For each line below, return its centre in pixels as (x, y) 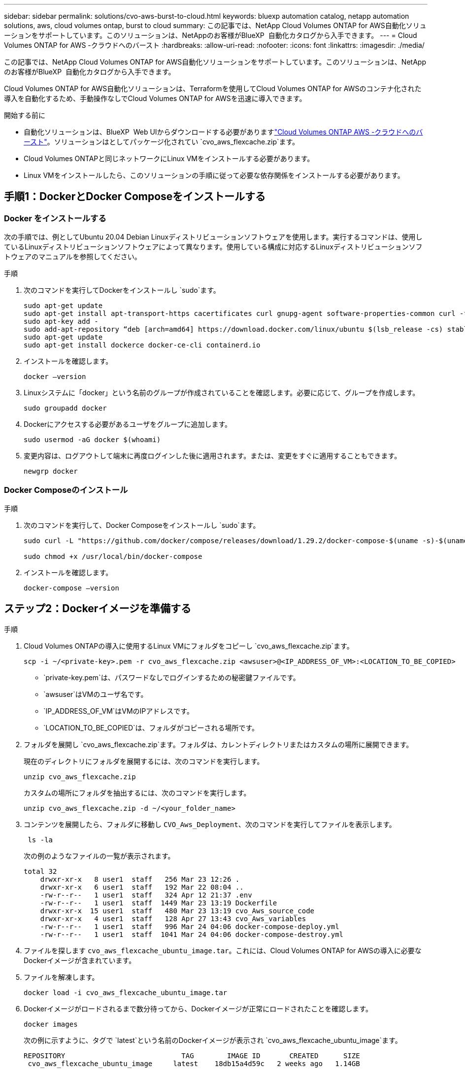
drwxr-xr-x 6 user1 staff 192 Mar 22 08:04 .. (142, 887)
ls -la (40, 840)
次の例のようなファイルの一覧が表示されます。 (99, 856)
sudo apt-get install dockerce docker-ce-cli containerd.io (142, 345)
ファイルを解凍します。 (61, 977)
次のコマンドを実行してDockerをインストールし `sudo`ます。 (122, 290)
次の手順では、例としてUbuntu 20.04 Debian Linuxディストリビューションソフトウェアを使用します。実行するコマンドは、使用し (213, 237)
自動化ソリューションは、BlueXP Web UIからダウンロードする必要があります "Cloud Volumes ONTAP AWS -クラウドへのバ (223, 132)
